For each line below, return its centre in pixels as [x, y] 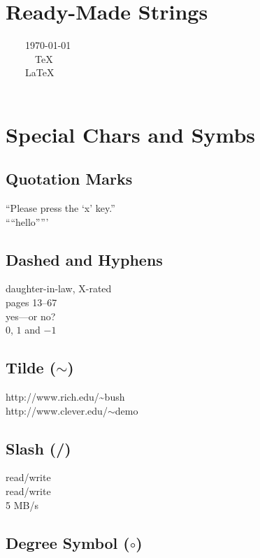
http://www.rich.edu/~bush [65, 397]
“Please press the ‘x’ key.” [60, 208]
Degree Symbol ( [68, 542]
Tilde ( [31, 367]
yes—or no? [31, 316]
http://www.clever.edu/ [57, 410]
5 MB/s [22, 505]
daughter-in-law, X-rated [59, 288]
